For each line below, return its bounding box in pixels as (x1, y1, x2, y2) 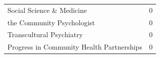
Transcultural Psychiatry (7, 29, 83, 40)
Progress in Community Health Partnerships (7, 42, 142, 52)
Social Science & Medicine (7, 4, 87, 15)
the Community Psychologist (7, 17, 95, 27)
